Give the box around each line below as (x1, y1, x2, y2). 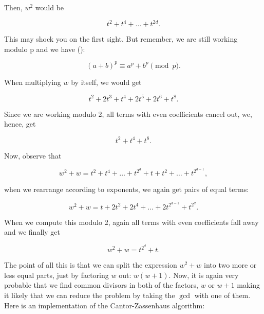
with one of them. (194, 289, 251, 300)
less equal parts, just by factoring (4, 269, 109, 280)
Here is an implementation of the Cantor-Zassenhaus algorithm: (4, 300, 205, 310)
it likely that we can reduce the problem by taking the (4, 289, 175, 300)
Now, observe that (4, 150, 62, 161)
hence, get (4, 118, 36, 129)
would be (35, 2, 64, 12)
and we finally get (4, 226, 60, 237)
